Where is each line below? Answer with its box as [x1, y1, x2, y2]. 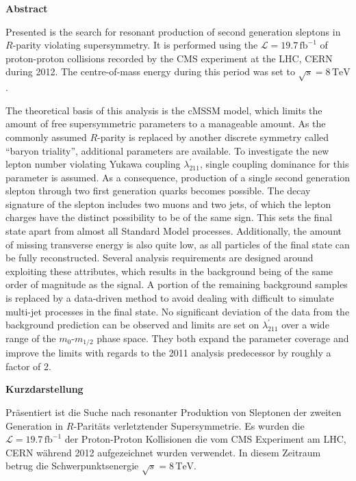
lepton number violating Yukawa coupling [5, 157, 181, 171]
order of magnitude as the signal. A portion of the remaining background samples [5, 277, 348, 291]
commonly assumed [5, 129, 87, 144]
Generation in [5, 418, 64, 432]
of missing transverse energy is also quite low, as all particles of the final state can [5, 237, 350, 251]
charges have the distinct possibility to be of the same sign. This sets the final [5, 210, 333, 224]
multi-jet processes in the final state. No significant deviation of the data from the [5, 304, 350, 318]
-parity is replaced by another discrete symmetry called [97, 129, 329, 144]
